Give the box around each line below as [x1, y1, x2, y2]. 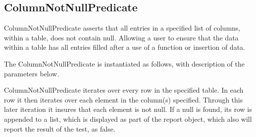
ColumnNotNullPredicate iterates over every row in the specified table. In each [4, 85, 244, 95]
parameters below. [4, 68, 59, 78]
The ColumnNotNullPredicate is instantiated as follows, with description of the [4, 58, 245, 68]
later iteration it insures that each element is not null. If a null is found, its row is [4, 104, 252, 114]
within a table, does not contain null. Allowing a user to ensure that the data [4, 32, 239, 42]
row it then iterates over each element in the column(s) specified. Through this [4, 94, 243, 104]
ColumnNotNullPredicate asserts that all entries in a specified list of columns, [4, 23, 241, 33]
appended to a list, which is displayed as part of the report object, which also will [4, 113, 252, 124]
